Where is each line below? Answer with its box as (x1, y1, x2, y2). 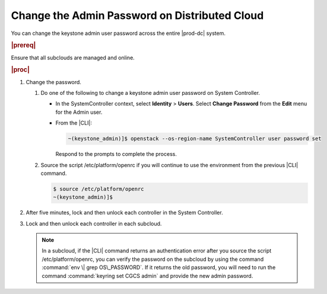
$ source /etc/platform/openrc (53, 186, 145, 192)
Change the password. (26, 78, 81, 85)
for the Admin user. (55, 108, 103, 116)
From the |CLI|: (55, 119, 92, 127)
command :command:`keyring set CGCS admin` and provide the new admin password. (42, 272, 253, 279)
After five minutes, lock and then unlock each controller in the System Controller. (26, 209, 223, 216)
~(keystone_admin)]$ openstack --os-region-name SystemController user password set (68, 135, 322, 142)
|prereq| (11, 41, 36, 50)
